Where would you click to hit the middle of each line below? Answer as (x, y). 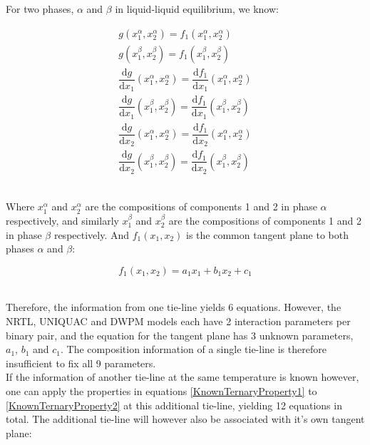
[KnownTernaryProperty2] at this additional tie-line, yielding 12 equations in (174, 405)
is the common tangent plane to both (267, 234)
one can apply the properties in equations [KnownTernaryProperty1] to (161, 390)
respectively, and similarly (62, 221)
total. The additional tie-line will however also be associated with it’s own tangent (185, 419)
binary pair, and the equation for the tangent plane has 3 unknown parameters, (180, 335)
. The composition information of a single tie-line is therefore (194, 349)
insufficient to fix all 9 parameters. (81, 363)
